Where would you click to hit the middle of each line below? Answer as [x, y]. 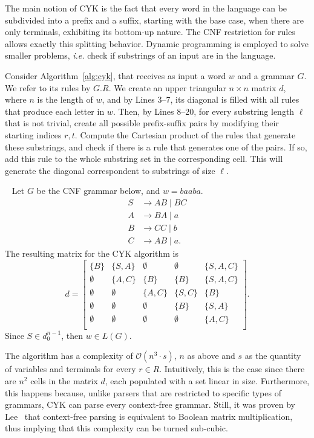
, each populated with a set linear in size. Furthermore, [207, 381]
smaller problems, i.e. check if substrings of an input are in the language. [140, 55]
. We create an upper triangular [167, 87]
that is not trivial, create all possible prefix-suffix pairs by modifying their [142, 123]
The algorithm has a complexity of [69, 356]
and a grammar [266, 75]
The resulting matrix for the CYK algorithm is [92, 253]
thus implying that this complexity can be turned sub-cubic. [116, 428]
